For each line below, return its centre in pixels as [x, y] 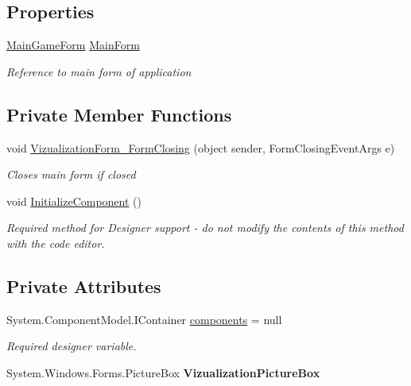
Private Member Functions [119, 114]
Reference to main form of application [99, 71]
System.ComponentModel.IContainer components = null [144, 319]
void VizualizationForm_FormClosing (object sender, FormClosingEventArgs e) [201, 147]
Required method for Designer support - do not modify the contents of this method [205, 228]
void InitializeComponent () [74, 201]
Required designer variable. [72, 346]
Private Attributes [84, 286]
